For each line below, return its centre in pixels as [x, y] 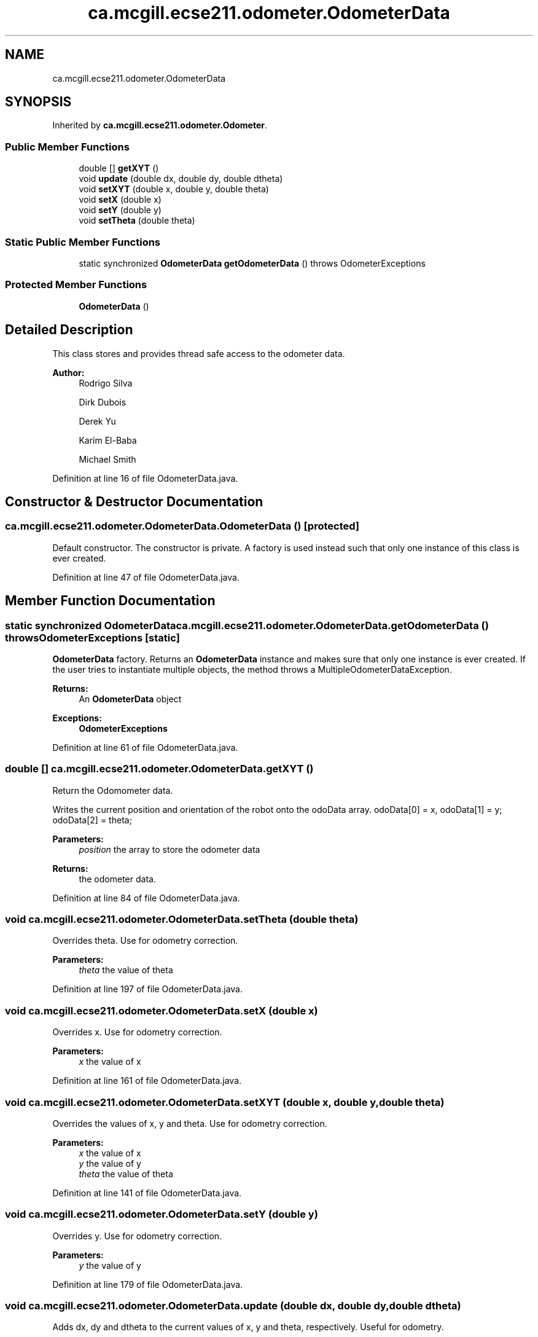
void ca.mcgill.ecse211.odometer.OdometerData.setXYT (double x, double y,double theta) [225, 1102]
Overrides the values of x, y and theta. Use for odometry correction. [190, 1123]
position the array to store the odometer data [170, 849]
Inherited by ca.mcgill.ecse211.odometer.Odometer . [160, 125]
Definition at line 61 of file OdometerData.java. [145, 747]
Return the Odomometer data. [113, 790]
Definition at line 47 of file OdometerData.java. [146, 577]
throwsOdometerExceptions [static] [92, 637]
